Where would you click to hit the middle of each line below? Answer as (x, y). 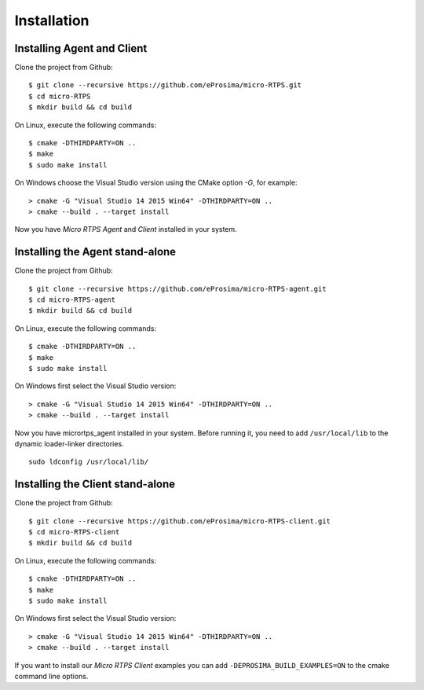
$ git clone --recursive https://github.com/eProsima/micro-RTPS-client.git (180, 521)
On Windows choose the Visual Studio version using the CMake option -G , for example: (156, 183)
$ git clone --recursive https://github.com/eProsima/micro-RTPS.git (165, 85)
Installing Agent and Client (81, 48)
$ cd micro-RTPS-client (74, 532)
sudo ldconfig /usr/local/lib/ (89, 462)
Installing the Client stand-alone (95, 484)
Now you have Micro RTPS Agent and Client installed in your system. (126, 229)
